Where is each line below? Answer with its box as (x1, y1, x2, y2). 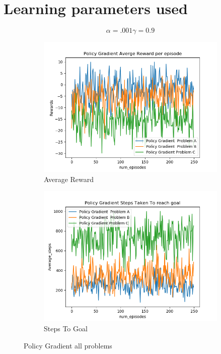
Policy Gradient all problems (24, 340, 112, 350)
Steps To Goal (44, 323, 88, 333)
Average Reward (44, 173, 94, 184)
